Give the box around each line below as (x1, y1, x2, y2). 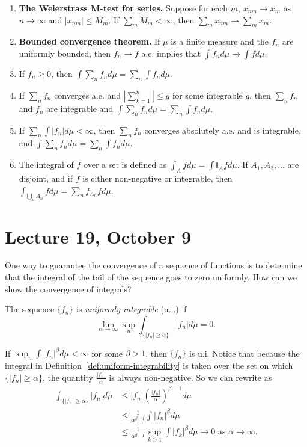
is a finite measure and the (171, 35, 269, 48)
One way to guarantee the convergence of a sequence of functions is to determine (5, 259, 302, 271)
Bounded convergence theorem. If (19, 35, 160, 48)
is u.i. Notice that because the (189, 347, 300, 359)
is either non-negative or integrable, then (82, 171, 233, 184)
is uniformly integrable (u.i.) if (76, 303, 187, 315)
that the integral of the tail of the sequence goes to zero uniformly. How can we (5, 271, 297, 283)
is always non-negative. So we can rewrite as (109, 371, 272, 383)
